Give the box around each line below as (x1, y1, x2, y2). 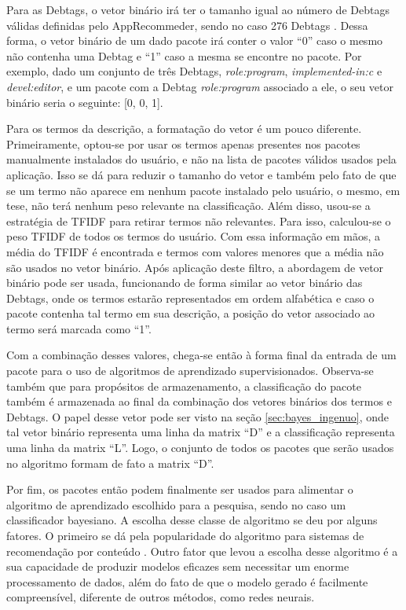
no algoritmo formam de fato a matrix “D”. (6, 454, 214, 471)
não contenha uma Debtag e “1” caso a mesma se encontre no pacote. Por (6, 47, 362, 64)
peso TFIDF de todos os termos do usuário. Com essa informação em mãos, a (6, 228, 381, 244)
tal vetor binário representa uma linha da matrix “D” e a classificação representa (6, 424, 395, 440)
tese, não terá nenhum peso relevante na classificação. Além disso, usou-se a (6, 197, 371, 214)
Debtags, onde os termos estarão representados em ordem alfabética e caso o (6, 289, 375, 306)
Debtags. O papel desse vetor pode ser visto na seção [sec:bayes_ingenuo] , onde (6, 408, 389, 424)
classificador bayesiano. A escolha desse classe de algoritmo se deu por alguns (6, 512, 378, 528)
